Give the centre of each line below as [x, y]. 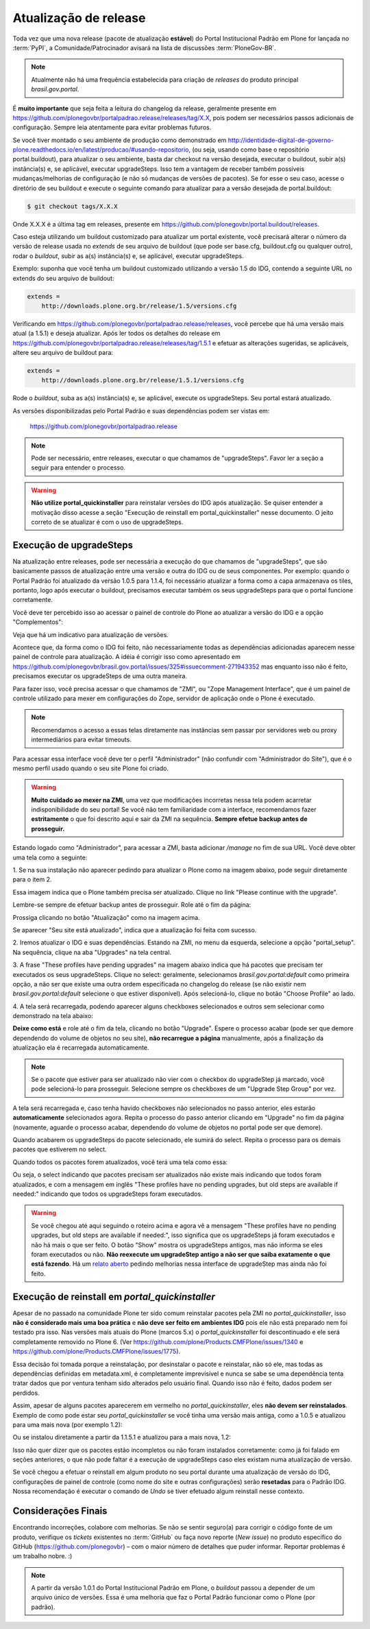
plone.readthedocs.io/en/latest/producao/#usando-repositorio [101, 150]
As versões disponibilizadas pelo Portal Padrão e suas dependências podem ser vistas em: [141, 411]
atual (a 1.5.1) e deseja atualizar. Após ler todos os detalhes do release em [116, 334]
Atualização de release [79, 18]
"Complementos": [38, 622]
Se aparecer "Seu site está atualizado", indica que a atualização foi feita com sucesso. [135, 929]
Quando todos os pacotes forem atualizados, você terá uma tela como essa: [120, 1162]
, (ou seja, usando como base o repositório [249, 150]
